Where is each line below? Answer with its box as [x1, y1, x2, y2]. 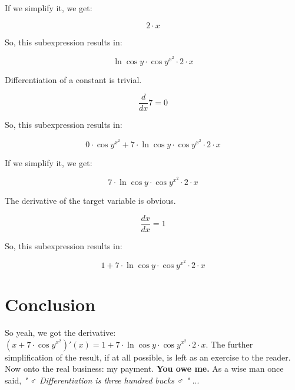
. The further [205, 338, 253, 350]
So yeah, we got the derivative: [5, 326, 116, 338]
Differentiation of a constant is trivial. [5, 73, 142, 85]
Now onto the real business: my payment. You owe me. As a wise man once [5, 362, 284, 375]
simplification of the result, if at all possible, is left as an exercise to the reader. [5, 351, 291, 363]
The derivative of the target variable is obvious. [5, 194, 176, 206]
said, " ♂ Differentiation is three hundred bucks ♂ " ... [5, 374, 200, 386]
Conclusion [5, 292, 96, 316]
